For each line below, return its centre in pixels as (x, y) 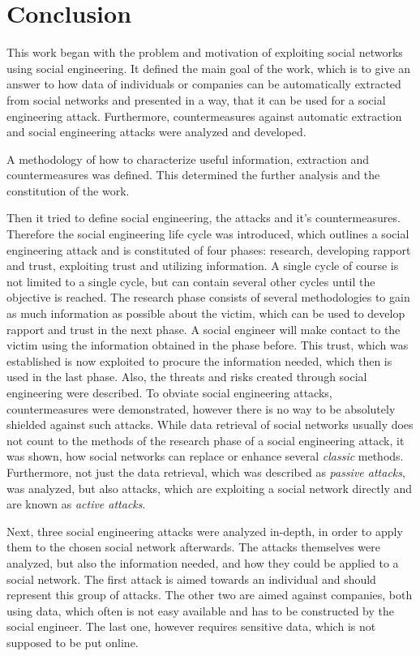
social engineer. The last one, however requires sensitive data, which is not (191, 626)
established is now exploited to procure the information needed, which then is (199, 360)
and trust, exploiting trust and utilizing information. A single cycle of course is (203, 266)
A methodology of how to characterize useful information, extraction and (188, 159)
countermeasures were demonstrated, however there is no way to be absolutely (201, 408)
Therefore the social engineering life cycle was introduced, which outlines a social (208, 234)
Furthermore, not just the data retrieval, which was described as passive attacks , (206, 472)
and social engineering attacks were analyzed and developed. (156, 132)
